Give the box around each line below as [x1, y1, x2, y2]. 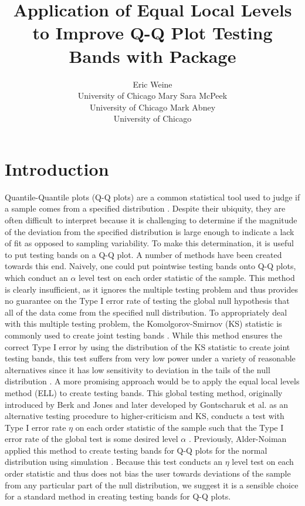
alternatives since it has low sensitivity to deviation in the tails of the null [5, 363, 270, 376]
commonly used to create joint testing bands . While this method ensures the [5, 329, 283, 341]
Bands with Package [69, 43, 236, 68]
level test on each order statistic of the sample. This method [79, 271, 295, 283]
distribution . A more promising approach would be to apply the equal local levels [5, 375, 300, 387]
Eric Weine [133, 78, 172, 90]
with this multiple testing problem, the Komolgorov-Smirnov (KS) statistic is [5, 317, 282, 330]
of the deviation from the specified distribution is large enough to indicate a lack [5, 225, 294, 237]
